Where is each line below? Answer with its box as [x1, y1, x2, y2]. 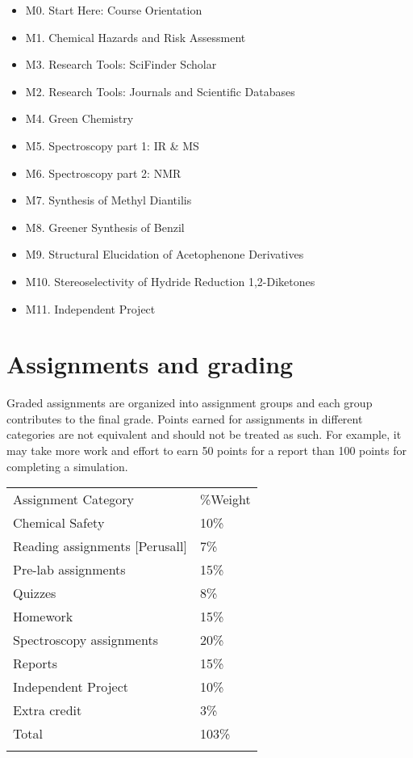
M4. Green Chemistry [25, 110, 134, 127]
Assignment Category [13, 490, 134, 509]
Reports [13, 654, 58, 673]
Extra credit [13, 701, 82, 720]
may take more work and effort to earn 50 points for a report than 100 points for [6, 442, 407, 459]
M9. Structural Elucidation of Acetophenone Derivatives [25, 246, 304, 263]
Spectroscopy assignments [13, 630, 158, 650]
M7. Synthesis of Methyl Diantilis [25, 192, 192, 208]
